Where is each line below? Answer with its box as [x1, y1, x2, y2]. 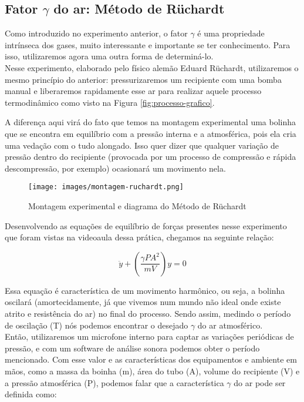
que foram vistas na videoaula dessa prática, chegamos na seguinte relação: [5, 231, 274, 243]
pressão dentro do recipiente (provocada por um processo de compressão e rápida [5, 150, 296, 163]
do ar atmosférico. [197, 319, 263, 331]
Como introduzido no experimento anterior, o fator [5, 27, 188, 39]
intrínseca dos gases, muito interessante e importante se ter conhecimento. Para [5, 38, 291, 51]
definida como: [5, 388, 57, 400]
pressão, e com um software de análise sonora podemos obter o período [5, 341, 260, 354]
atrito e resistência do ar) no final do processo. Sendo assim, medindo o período [5, 307, 291, 319]
